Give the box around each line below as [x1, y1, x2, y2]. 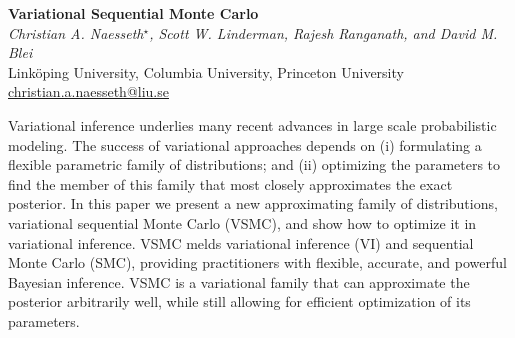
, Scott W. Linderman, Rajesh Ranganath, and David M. [149, 22, 498, 43]
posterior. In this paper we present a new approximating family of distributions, [8, 193, 498, 214]
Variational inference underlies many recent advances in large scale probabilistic [8, 114, 497, 135]
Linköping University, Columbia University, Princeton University [8, 61, 404, 82]
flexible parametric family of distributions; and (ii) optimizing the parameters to [8, 154, 501, 175]
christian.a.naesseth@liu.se [8, 81, 169, 102]
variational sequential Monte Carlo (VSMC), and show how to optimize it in [8, 212, 477, 233]
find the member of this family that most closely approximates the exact [8, 173, 453, 194]
